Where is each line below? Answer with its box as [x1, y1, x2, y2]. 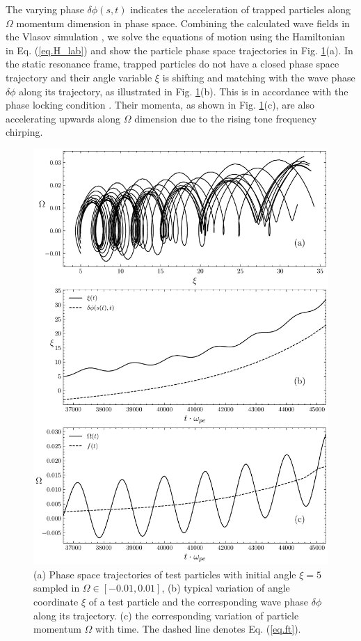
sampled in [33, 580, 80, 595]
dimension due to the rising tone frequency [134, 111, 317, 125]
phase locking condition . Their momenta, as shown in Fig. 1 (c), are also [6, 97, 314, 112]
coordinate [33, 594, 79, 608]
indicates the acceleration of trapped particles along [130, 2, 351, 16]
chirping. [6, 125, 43, 139]
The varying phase [6, 2, 84, 16]
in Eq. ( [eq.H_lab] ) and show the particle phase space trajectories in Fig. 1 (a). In [6, 42, 353, 57]
